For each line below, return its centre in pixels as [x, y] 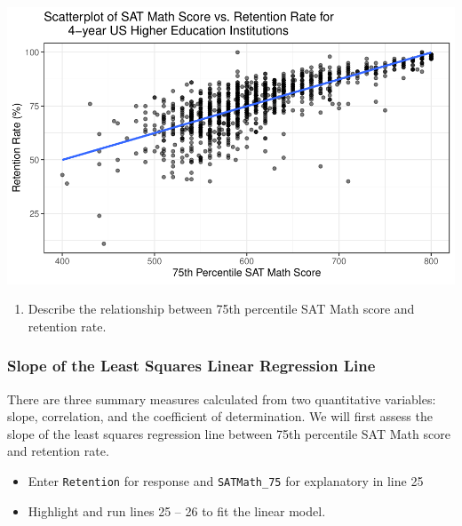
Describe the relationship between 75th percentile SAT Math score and [221, 309]
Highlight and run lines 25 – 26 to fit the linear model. [177, 510]
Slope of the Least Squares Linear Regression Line [191, 366]
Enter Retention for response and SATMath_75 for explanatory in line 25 [226, 481]
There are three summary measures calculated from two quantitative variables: [222, 398]
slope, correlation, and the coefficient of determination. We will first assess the [220, 416]
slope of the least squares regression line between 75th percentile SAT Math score [229, 433]
